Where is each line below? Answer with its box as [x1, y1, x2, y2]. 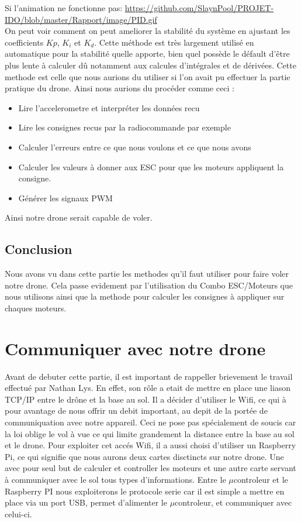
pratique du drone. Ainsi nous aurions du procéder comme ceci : [5, 82, 234, 94]
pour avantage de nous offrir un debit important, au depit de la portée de [5, 404, 268, 417]
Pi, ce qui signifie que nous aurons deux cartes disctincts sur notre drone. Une [5, 450, 284, 462]
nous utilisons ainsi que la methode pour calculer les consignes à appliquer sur [5, 290, 285, 303]
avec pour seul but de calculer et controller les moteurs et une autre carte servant [5, 462, 296, 474]
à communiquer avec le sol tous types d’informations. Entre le [5, 473, 226, 485]
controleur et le [233, 473, 288, 485]
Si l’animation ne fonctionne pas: [5, 2, 123, 13]
